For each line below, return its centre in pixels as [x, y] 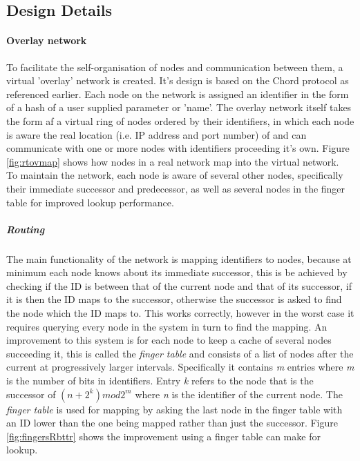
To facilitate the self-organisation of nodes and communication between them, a [175, 67]
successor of [31, 394]
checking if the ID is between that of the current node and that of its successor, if [179, 285]
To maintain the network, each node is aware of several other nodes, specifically [175, 175]
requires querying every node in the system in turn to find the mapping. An [167, 326]
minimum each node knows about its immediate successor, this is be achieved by [177, 272]
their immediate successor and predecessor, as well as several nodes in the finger [176, 188]
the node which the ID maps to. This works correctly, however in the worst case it [180, 313]
